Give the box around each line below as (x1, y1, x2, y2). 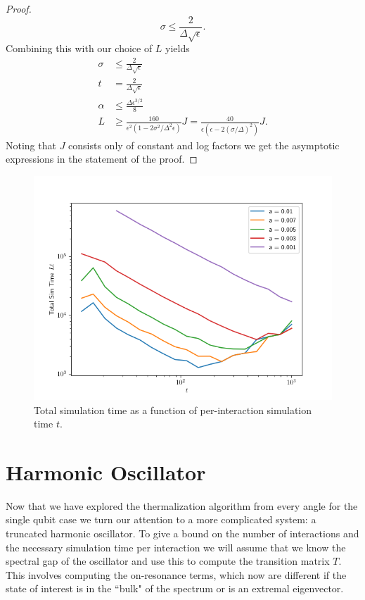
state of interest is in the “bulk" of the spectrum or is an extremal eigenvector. (6, 581, 344, 596)
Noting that (6, 137, 56, 152)
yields (165, 41, 190, 56)
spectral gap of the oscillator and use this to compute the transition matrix (6, 554, 330, 568)
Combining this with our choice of (6, 41, 153, 56)
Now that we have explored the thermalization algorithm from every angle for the (6, 498, 358, 513)
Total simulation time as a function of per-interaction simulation (34, 402, 312, 417)
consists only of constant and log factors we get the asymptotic (68, 137, 340, 152)
